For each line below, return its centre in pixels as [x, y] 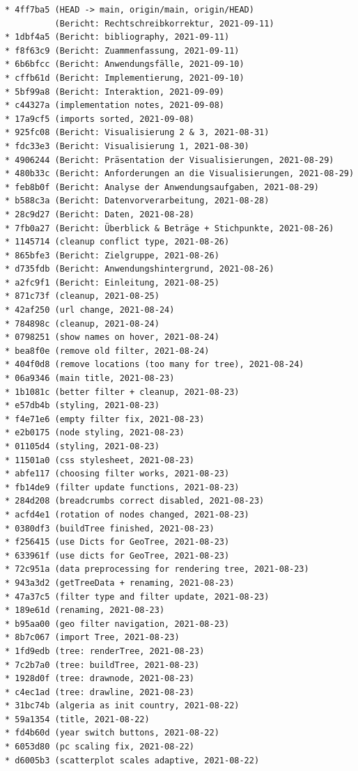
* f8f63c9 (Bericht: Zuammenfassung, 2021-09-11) [122, 50]
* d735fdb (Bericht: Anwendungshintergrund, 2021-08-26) [140, 269]
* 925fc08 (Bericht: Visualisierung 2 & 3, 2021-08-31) [137, 133]
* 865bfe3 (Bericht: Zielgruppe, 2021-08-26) [112, 255]
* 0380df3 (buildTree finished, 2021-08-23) [110, 528]
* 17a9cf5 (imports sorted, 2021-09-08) [100, 119]
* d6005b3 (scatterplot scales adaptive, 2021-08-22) [132, 760]
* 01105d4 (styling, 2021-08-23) [82, 446]
